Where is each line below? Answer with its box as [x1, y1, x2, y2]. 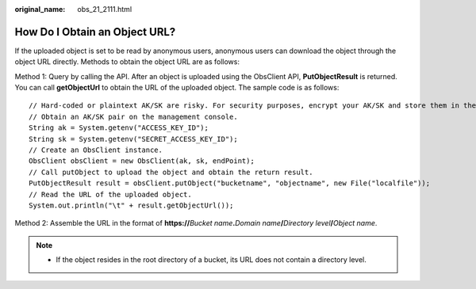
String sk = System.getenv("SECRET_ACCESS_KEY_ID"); [29, 135, 238, 143]
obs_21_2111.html [77, 5, 132, 13]
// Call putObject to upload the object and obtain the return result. [29, 167, 313, 177]
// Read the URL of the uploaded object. [29, 190, 192, 199]
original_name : [14, 5, 66, 13]
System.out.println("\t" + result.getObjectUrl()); [29, 200, 234, 210]
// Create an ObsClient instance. [29, 146, 163, 154]
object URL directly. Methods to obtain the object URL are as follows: [14, 57, 240, 67]
